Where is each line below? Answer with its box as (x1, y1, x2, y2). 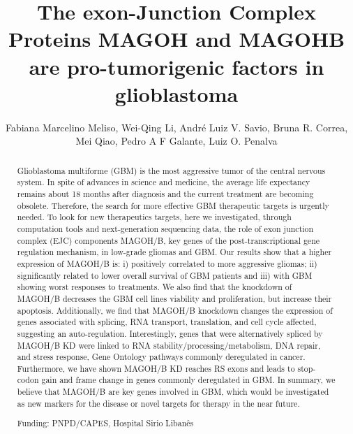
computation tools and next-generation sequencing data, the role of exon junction (17, 222, 314, 234)
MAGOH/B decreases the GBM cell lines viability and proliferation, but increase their (17, 292, 332, 304)
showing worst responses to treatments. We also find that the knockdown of (17, 281, 292, 293)
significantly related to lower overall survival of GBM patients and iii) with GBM (17, 269, 313, 281)
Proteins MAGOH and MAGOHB (8, 24, 345, 53)
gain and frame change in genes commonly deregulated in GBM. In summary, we (41, 374, 336, 386)
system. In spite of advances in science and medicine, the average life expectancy (17, 176, 310, 188)
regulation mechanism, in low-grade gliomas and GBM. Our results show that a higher (17, 246, 332, 258)
